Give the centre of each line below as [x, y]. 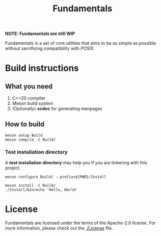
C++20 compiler [29, 98]
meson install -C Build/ [30, 186]
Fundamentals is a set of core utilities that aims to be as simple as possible [80, 43]
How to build [25, 124]
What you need [29, 86]
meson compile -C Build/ [30, 140]
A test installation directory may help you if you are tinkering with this [76, 163]
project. [13, 168]
